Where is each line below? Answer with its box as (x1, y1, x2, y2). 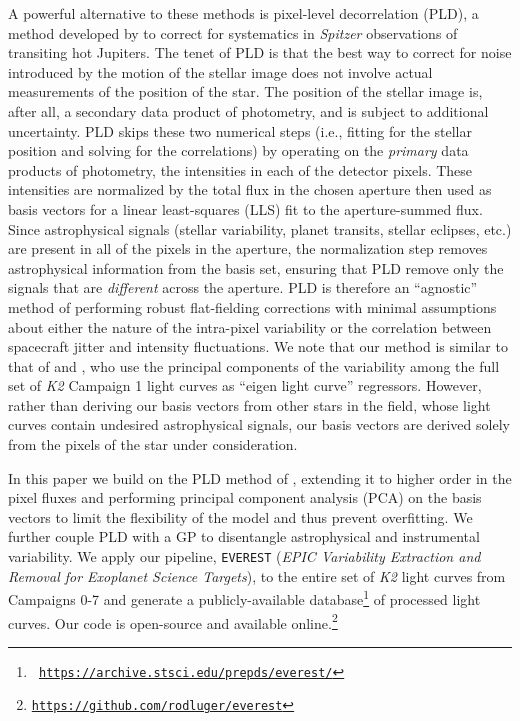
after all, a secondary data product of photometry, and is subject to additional (8, 100, 489, 121)
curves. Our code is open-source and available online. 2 (8, 609, 338, 633)
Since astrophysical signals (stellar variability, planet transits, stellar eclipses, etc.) (8, 218, 512, 239)
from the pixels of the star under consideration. (8, 434, 298, 455)
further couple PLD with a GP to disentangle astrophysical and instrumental (8, 526, 480, 547)
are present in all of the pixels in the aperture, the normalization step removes (8, 238, 488, 259)
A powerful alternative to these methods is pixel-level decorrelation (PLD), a (8, 3, 479, 23)
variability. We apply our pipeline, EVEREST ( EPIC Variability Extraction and (8, 546, 481, 567)
